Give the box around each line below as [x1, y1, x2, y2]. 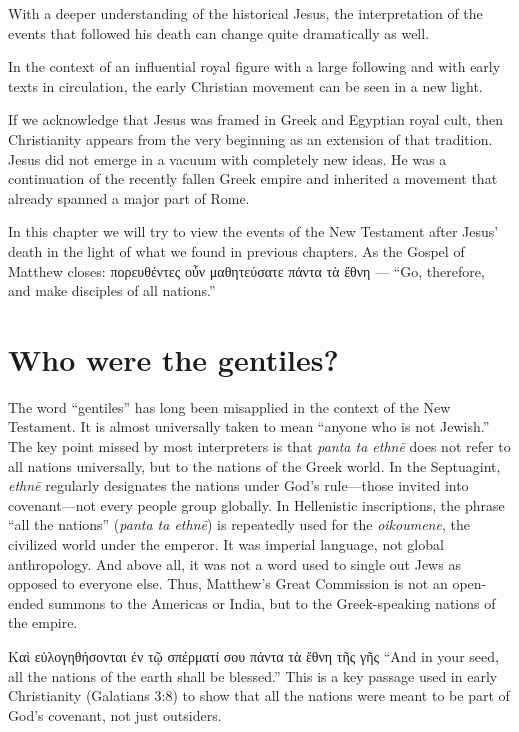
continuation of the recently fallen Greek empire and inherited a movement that [8, 168, 498, 189]
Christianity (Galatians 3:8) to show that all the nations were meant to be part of [8, 685, 510, 706]
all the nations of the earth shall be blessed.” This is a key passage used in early [8, 665, 498, 686]
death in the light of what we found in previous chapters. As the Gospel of [8, 240, 465, 261]
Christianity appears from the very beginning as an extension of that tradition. [8, 128, 493, 149]
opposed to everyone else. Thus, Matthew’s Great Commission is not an [8, 573, 448, 594]
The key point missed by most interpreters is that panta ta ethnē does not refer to [8, 436, 511, 457]
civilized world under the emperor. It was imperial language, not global [8, 534, 444, 554]
